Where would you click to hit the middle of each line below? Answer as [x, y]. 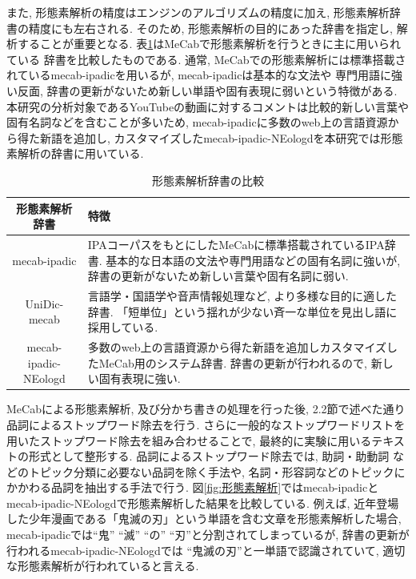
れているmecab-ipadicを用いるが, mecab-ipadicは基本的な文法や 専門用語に [199, 75]
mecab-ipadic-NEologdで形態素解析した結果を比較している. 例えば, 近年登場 [203, 503]
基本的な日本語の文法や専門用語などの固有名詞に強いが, [253, 260]
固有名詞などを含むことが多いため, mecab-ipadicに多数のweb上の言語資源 [197, 122]
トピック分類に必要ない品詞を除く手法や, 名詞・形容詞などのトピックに [217, 471]
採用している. [123, 327]
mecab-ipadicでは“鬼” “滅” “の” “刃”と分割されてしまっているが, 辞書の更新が [208, 535]
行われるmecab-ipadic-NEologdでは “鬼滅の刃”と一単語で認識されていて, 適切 [206, 550]
